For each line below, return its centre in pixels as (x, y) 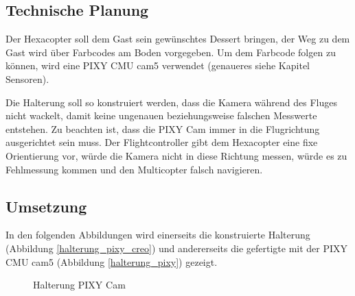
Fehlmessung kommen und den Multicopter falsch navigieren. (134, 169)
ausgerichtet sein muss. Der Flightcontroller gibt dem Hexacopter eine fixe (162, 142)
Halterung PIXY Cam (79, 285)
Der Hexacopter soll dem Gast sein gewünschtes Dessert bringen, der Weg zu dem (178, 39)
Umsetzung (46, 206)
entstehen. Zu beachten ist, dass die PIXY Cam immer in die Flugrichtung (163, 128)
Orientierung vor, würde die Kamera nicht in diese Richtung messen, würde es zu (176, 155)
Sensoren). (27, 78)
